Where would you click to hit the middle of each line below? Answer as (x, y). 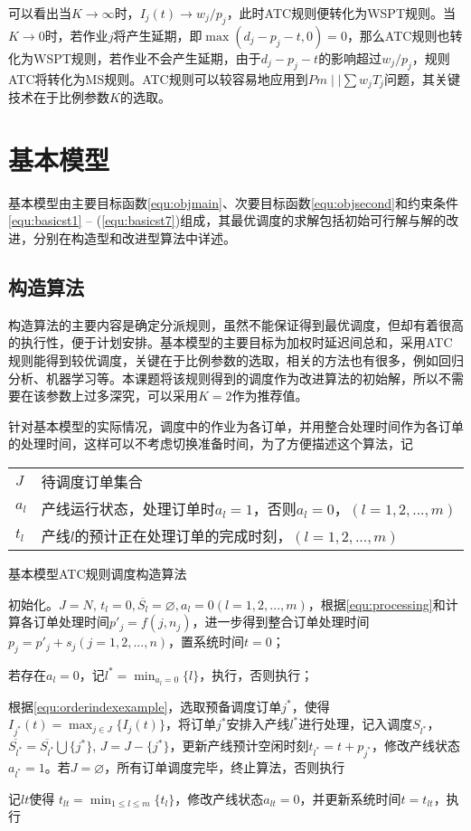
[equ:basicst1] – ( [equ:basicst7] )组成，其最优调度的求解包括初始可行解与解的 (227, 220)
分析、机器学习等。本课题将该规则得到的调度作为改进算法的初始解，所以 (223, 378)
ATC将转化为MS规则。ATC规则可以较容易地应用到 (158, 78)
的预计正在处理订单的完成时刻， (183, 535)
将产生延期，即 (158, 35)
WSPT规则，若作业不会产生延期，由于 (147, 57)
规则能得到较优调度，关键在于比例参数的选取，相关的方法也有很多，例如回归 (236, 359)
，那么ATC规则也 (398, 35)
